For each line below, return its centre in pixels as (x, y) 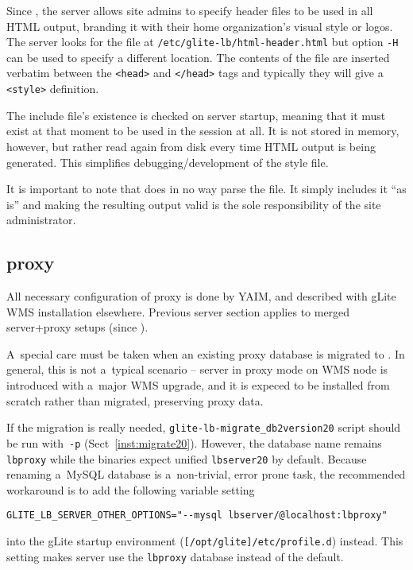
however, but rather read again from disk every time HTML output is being (191, 146)
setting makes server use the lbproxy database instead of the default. (175, 556)
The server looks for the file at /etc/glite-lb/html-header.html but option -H (203, 42)
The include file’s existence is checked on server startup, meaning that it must (196, 115)
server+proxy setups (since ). (77, 327)
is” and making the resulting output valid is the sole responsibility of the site (194, 204)
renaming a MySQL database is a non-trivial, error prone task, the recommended (206, 474)
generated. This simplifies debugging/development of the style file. (168, 162)
